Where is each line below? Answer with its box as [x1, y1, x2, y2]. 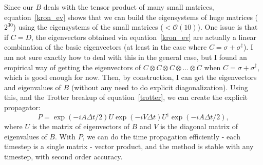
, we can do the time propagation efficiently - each [82, 131, 240, 141]
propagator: [4, 101, 41, 112]
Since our [4, 2, 33, 12]
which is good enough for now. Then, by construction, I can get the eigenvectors [4, 72, 257, 82]
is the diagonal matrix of [160, 121, 238, 132]
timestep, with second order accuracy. [4, 151, 123, 161]
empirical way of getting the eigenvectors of [4, 61, 141, 72]
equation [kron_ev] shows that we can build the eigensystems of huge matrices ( [4, 11, 258, 22]
